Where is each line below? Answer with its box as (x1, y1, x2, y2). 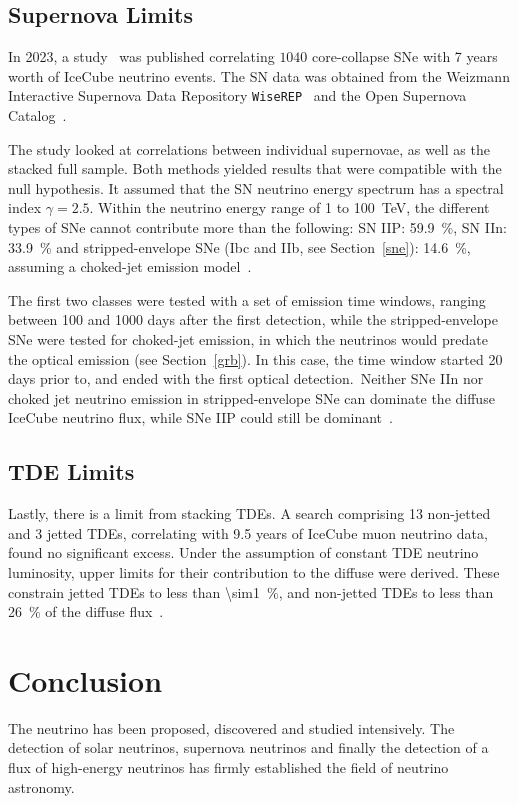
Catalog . (8, 105, 67, 126)
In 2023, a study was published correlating (8, 46, 275, 67)
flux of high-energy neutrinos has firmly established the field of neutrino (8, 757, 449, 778)
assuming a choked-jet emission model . (8, 256, 252, 277)
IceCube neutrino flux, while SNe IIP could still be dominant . (8, 407, 393, 428)
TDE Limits (8, 456, 135, 487)
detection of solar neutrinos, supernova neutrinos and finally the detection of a (8, 737, 489, 758)
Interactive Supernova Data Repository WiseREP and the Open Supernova (8, 85, 467, 106)
